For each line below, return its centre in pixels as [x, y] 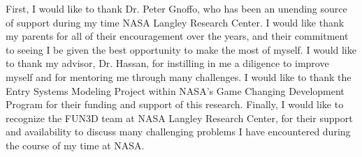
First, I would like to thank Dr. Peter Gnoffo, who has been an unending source [176, 8]
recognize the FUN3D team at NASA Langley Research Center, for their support [179, 118]
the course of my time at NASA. [75, 145]
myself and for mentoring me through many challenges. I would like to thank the [179, 76]
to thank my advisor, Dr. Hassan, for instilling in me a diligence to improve [167, 63]
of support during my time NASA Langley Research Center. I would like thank [175, 22]
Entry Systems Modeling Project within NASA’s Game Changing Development [175, 90]
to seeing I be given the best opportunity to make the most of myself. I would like [181, 49]
